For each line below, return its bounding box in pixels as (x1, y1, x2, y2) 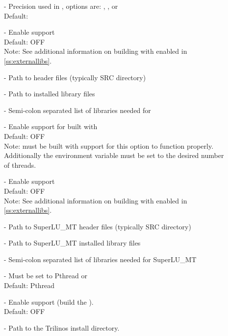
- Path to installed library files (4, 89, 95, 99)
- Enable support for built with (4, 121, 98, 132)
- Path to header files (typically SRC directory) (4, 72, 146, 82)
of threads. (4, 159, 36, 170)
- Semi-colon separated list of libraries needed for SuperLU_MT (4, 254, 197, 264)
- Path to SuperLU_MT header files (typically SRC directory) (4, 221, 191, 231)
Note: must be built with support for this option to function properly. (4, 140, 214, 151)
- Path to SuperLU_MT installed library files (4, 238, 141, 248)
